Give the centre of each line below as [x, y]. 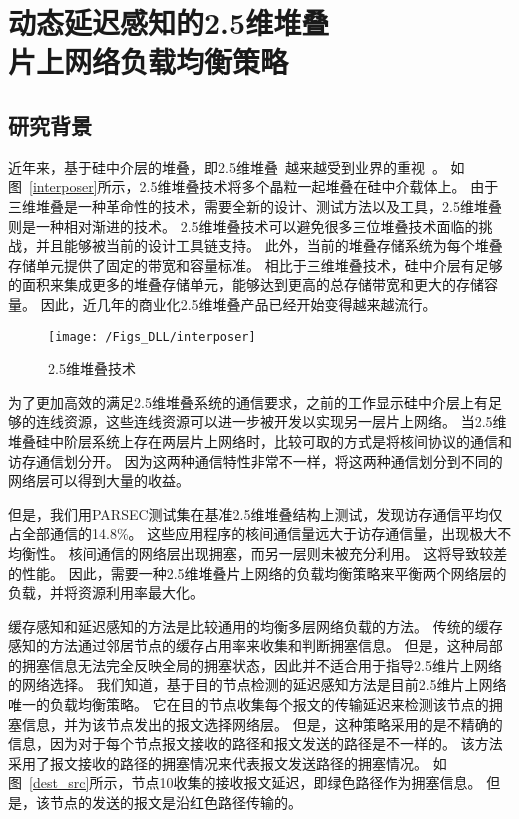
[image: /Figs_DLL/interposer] [152, 336]
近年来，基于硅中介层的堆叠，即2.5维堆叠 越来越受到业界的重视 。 [227, 166]
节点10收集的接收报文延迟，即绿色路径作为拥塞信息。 [306, 782]
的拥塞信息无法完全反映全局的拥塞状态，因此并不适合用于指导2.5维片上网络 [255, 664]
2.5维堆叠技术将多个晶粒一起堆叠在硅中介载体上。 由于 [319, 186]
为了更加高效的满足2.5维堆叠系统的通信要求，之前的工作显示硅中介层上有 [248, 401]
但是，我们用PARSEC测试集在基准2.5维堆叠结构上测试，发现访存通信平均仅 [255, 513]
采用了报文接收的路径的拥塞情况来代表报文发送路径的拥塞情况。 [218, 762]
